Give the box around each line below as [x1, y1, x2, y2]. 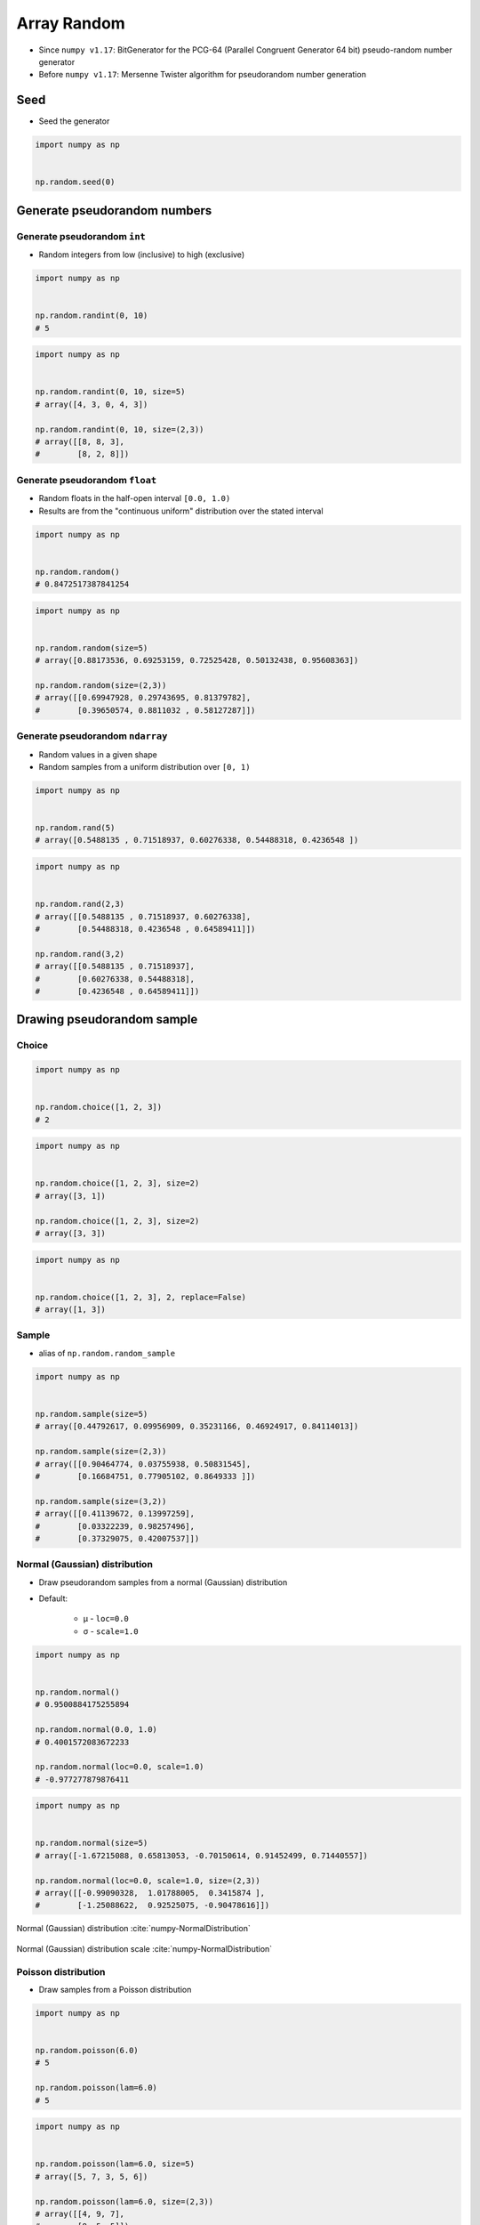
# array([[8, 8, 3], [35, 437, 124, 447]
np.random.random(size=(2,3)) [35, 680, 167, 690]
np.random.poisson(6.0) [35, 2045, 140, 2056]
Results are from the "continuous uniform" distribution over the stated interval [38, 506, 324, 516]
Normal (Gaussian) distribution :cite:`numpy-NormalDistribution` [16, 1923, 251, 1934]
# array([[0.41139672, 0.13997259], [35, 1509, 196, 1519]
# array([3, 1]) [35, 1191, 107, 1201]
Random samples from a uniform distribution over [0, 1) [38, 761, 251, 772]
